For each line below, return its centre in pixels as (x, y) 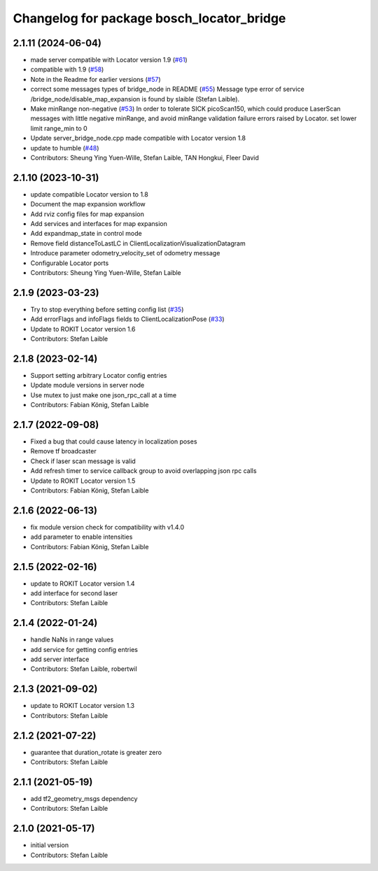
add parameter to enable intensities (82, 537)
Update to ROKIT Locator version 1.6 (83, 329)
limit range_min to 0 (59, 128)
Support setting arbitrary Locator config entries (99, 375)
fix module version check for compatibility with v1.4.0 (107, 527)
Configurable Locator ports (70, 263)
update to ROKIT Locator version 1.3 (83, 706)
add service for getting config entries (84, 649)
